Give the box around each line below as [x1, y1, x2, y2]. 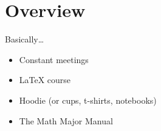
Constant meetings [19, 53, 89, 65]
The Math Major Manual [19, 114, 113, 127]
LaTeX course [19, 73, 71, 86]
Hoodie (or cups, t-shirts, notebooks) [19, 93, 157, 106]
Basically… [5, 33, 44, 45]
